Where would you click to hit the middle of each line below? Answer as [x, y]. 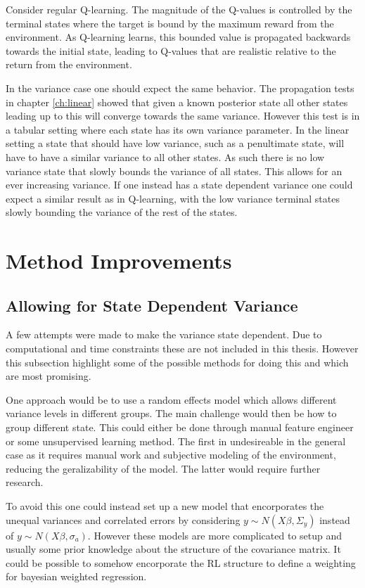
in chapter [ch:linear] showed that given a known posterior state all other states [177, 102]
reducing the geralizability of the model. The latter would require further [163, 468]
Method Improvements [119, 261]
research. [25, 482]
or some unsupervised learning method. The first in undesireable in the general [176, 441]
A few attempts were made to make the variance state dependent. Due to [164, 334]
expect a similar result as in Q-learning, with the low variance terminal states [173, 198]
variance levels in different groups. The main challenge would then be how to [171, 413]
